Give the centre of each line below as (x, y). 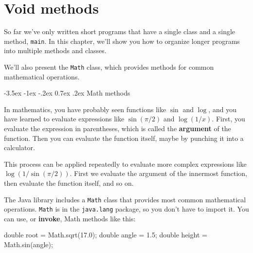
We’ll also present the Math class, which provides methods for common (109, 67)
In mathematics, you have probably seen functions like (85, 109)
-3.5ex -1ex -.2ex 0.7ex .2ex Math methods (67, 93)
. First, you (228, 119)
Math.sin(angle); (28, 244)
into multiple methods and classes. (55, 50)
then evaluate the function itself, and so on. (69, 183)
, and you (222, 109)
